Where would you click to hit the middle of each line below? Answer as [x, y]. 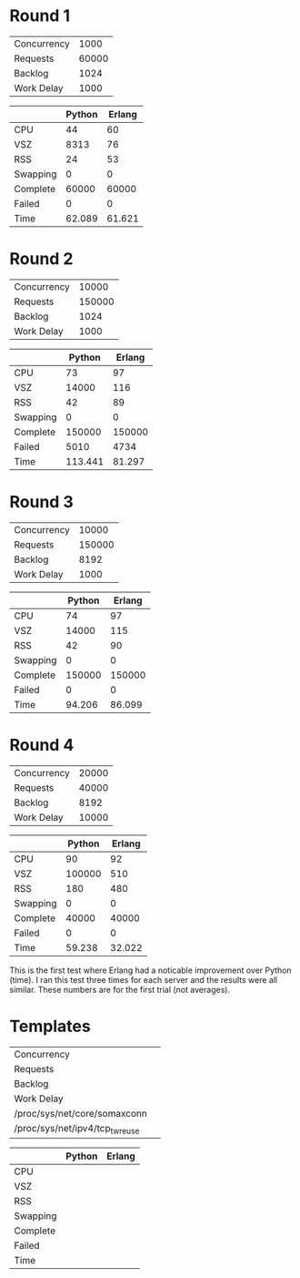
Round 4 [42, 745]
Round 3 [42, 502]
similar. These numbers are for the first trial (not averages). [120, 989]
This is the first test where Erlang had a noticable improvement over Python [151, 970]
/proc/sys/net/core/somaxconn [80, 1113]
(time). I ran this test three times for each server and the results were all [144, 979]
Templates [50, 1026]
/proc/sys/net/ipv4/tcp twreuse [77, 1129]
